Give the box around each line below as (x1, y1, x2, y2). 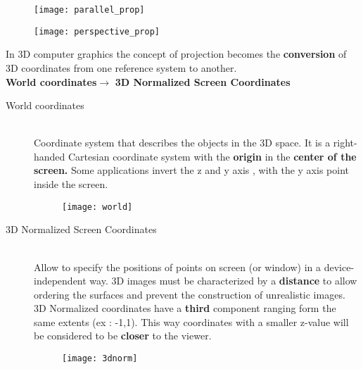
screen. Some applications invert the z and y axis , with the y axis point (34, 163, 349, 177)
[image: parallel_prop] (34, 5, 145, 15)
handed (34, 149, 65, 163)
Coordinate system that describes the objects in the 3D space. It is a (34, 135, 331, 150)
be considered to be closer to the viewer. (34, 328, 212, 343)
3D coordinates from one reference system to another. (6, 60, 237, 75)
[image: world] (62, 201, 133, 212)
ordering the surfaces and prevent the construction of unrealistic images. (34, 287, 345, 301)
